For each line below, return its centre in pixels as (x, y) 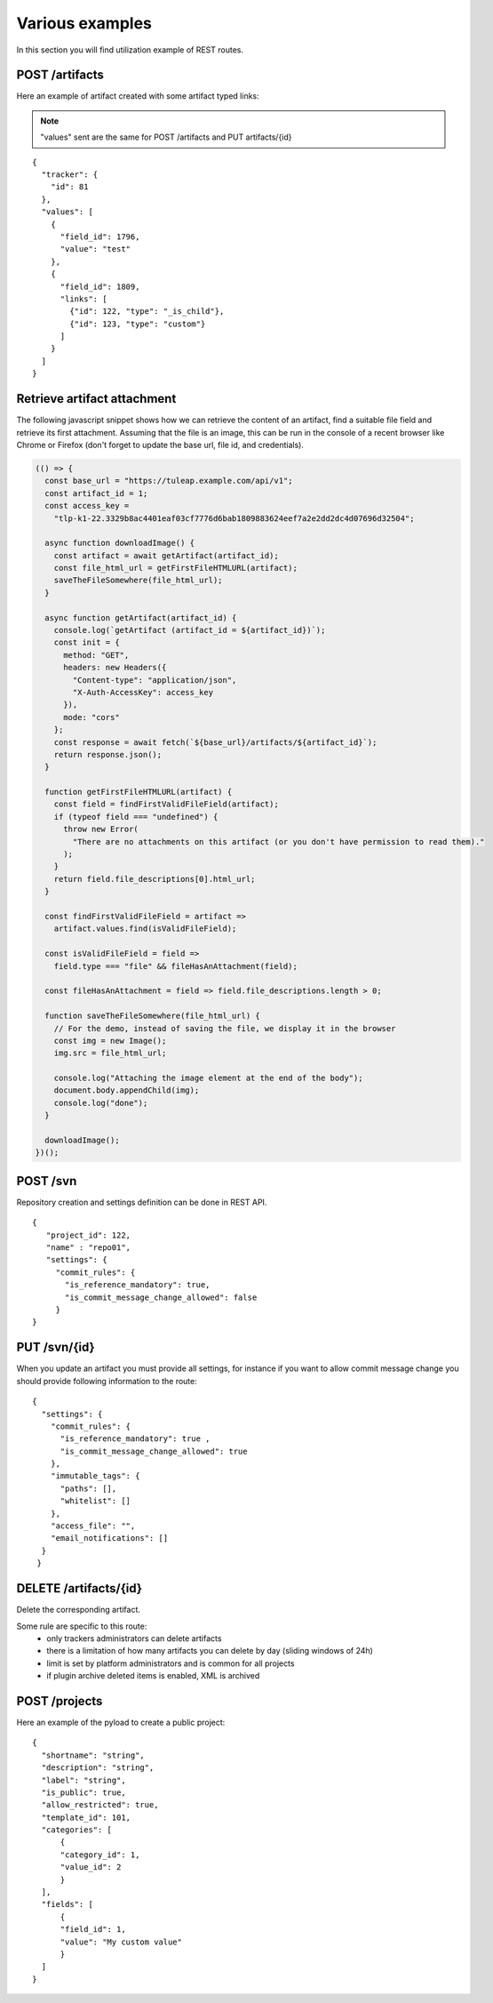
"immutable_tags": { (95, 1476)
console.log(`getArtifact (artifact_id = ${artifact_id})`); (190, 630)
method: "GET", (96, 655)
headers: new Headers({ (115, 668)
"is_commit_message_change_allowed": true (154, 1451)
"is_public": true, (83, 1792)
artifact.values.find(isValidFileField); (145, 929)
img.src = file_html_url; (110, 1053)
